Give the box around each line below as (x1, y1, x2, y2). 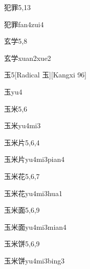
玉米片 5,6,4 (4, 137, 40, 147)
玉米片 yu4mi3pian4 (4, 154, 65, 164)
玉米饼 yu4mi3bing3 (4, 255, 65, 265)
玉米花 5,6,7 (4, 170, 40, 181)
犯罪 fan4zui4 (4, 19, 44, 29)
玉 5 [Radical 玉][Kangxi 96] (4, 69, 86, 80)
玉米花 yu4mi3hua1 (4, 188, 62, 198)
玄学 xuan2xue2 (4, 52, 51, 63)
